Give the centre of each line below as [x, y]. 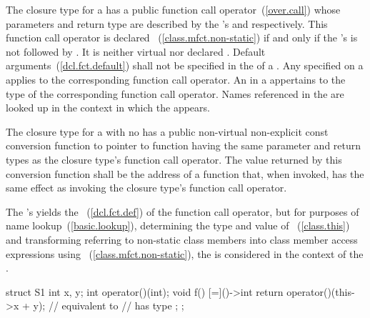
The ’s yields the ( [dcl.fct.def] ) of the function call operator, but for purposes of [182, 211]
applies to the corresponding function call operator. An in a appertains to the [176, 79]
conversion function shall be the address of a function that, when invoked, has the [185, 173]
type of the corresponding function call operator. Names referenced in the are [175, 93]
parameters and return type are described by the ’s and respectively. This [167, 23]
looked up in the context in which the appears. [108, 108]
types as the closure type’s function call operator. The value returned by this [174, 159]
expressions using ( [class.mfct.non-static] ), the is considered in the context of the [185, 253]
